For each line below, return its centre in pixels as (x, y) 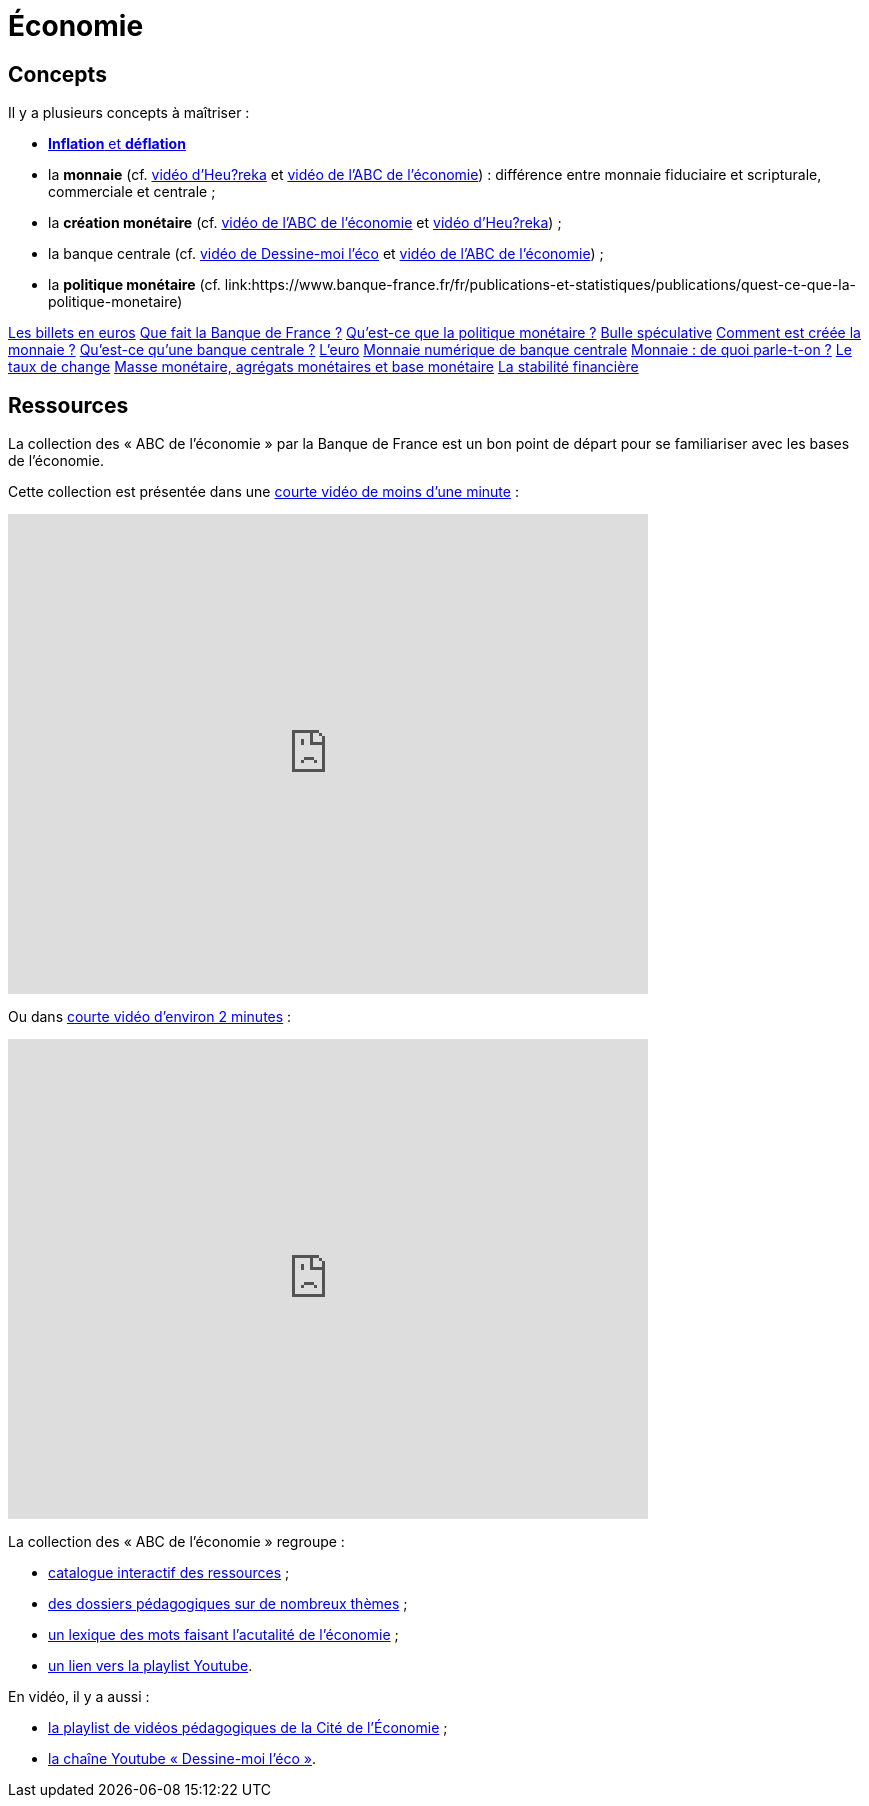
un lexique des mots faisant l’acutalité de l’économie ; (223, 1635)
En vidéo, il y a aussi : (79, 1697)
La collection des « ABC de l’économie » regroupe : (176, 1542)
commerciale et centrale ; (132, 192)
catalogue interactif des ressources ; (169, 1573)
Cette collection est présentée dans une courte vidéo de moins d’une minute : (263, 492)
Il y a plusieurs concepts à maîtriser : (129, 113)
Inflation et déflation (117, 144)
